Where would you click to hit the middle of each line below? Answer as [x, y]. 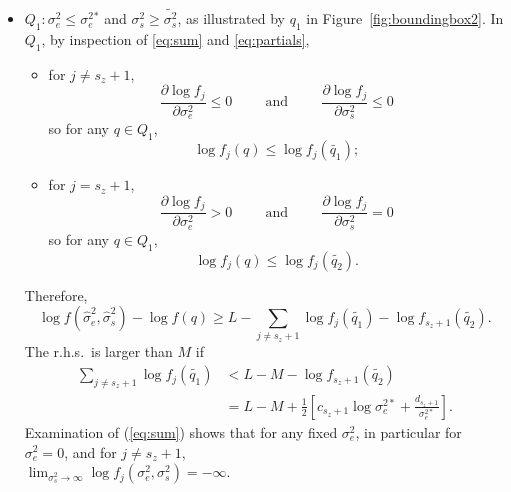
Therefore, [56, 294]
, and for [90, 451]
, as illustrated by [231, 18]
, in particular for [408, 431]
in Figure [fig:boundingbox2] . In [405, 18]
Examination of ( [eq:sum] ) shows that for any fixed [181, 431]
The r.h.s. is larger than [98, 351]
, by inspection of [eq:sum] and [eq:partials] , [175, 39]
